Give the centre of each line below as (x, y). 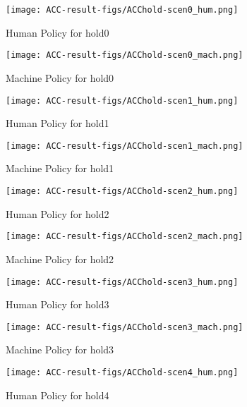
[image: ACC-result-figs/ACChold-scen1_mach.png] (125, 146)
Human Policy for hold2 (58, 213)
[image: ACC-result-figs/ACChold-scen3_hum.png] (122, 282)
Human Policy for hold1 (58, 123)
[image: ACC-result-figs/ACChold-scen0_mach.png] (125, 55)
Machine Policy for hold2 (60, 259)
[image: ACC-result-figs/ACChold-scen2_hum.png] (122, 191)
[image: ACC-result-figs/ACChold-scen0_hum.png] (122, 10)
